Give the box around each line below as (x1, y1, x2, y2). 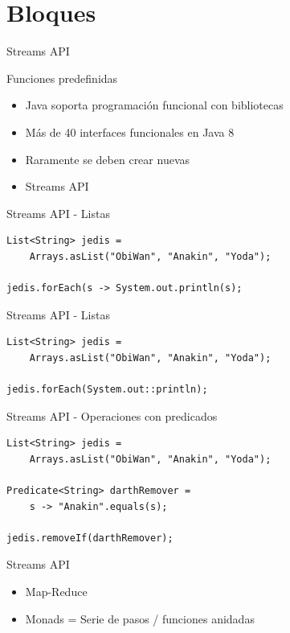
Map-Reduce (25, 582, 88, 599)
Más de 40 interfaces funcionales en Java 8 (25, 123, 235, 140)
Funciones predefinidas (6, 69, 118, 86)
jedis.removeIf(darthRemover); (6, 532, 174, 544)
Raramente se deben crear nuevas (25, 150, 190, 167)
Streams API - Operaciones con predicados (6, 407, 218, 424)
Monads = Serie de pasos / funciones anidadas (25, 610, 255, 627)
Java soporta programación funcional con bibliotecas (25, 97, 284, 113)
